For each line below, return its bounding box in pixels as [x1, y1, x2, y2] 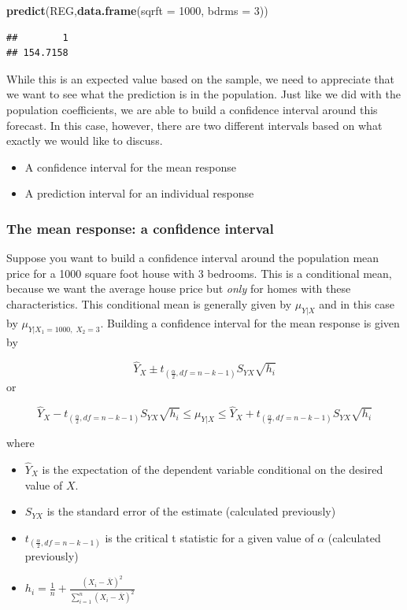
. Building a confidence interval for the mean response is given [100, 314, 400, 331]
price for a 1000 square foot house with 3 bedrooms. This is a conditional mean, [6, 264, 392, 281]
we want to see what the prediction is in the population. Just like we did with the [6, 86, 401, 102]
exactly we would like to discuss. [6, 132, 163, 149]
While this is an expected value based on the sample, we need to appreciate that [6, 70, 395, 87]
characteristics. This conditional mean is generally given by [6, 295, 292, 312]
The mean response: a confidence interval [6, 218, 274, 238]
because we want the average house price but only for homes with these [6, 280, 351, 297]
